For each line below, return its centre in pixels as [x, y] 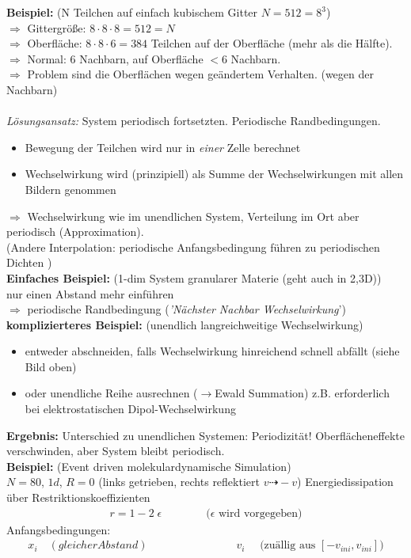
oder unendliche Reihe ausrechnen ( [111, 393]
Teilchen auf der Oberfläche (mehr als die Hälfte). [272, 43]
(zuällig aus [288, 546]
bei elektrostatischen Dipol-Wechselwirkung [130, 409]
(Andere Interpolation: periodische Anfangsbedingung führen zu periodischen [193, 247]
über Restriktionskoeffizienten [78, 497]
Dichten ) [29, 262]
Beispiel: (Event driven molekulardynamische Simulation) [149, 466]
